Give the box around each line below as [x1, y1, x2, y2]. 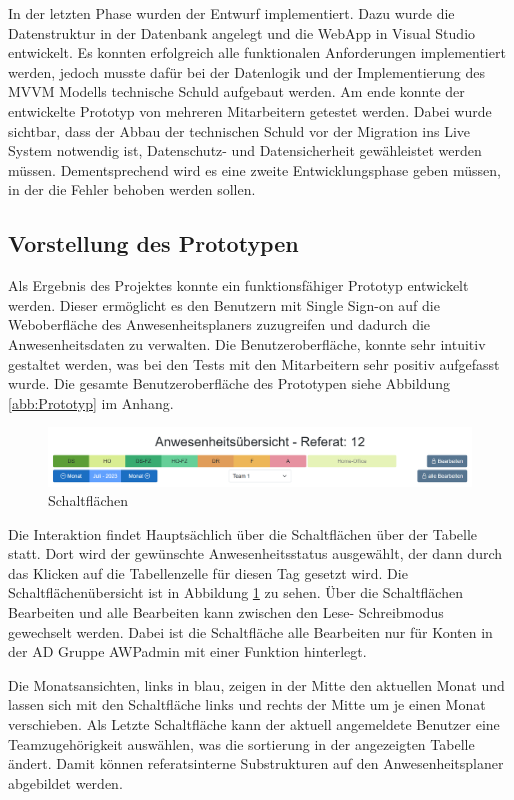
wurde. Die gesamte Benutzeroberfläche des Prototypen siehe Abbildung [8, 373, 450, 394]
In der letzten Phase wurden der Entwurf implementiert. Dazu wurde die [8, 3, 455, 23]
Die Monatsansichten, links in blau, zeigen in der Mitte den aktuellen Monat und [8, 674, 505, 695]
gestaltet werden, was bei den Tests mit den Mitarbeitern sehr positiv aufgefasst [8, 353, 500, 374]
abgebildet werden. [8, 772, 123, 793]
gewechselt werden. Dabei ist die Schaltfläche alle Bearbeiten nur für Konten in [8, 621, 493, 642]
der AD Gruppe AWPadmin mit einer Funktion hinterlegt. [8, 641, 367, 662]
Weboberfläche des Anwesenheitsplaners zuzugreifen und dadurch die [8, 314, 431, 335]
